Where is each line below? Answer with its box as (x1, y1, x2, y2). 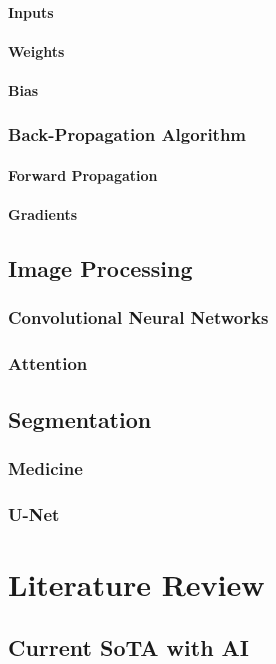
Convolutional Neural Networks (8, 305, 269, 330)
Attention (8, 351, 88, 376)
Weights (8, 40, 65, 61)
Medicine (8, 455, 83, 480)
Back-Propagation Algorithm (8, 122, 247, 147)
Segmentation (8, 403, 152, 434)
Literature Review (8, 563, 265, 604)
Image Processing (8, 253, 193, 284)
